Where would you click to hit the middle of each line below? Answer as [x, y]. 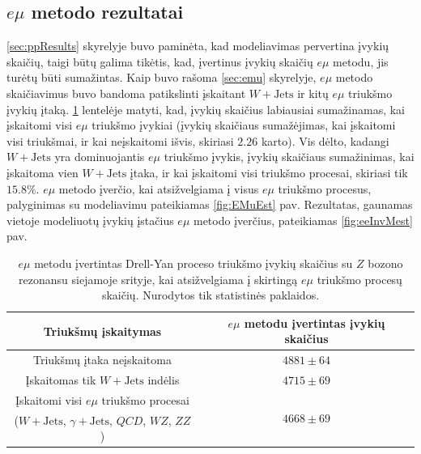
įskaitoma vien [43, 172]
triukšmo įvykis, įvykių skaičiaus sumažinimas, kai [289, 157]
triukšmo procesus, [325, 188]
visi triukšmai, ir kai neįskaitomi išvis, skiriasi [120, 140]
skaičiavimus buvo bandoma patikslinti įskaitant [126, 93]
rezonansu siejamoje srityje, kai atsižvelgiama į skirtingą [158, 279]
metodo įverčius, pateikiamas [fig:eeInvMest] [303, 220]
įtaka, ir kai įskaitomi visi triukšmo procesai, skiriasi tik [269, 172]
